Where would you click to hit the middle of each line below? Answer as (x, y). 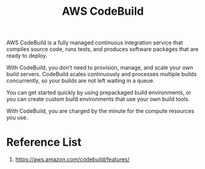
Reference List (44, 142)
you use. (17, 117)
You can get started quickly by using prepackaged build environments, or (99, 93)
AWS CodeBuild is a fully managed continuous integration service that (95, 43)
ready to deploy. (27, 56)
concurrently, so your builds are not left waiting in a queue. (80, 81)
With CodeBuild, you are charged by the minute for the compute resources (100, 111)
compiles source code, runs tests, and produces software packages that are (102, 49)
